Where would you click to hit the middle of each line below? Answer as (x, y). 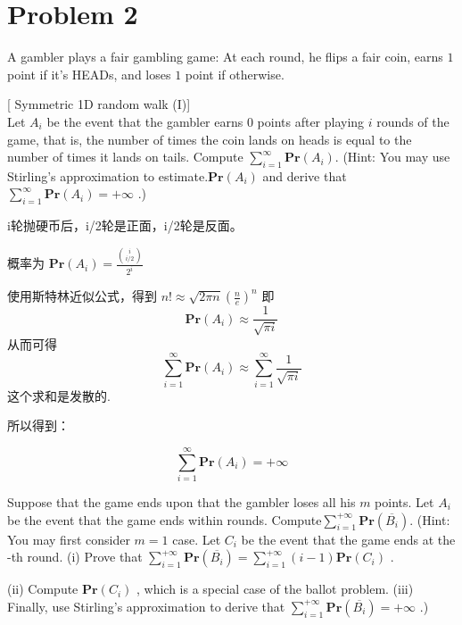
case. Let (197, 539)
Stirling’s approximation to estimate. (108, 175)
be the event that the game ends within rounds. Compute (165, 519)
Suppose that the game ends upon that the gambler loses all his (181, 501)
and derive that (305, 175)
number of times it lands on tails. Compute (125, 157)
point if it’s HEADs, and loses (89, 74)
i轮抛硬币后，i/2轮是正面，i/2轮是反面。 (125, 225)
